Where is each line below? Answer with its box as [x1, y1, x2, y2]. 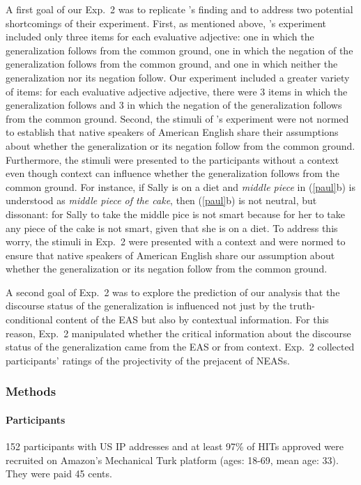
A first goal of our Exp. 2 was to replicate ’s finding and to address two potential [6, 2, 353, 16]
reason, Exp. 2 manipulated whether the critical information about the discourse [6, 325, 351, 340]
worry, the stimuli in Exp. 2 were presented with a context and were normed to [6, 234, 346, 249]
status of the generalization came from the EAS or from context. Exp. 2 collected [6, 339, 355, 354]
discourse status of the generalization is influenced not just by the [6, 298, 286, 313]
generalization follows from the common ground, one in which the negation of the [6, 43, 353, 57]
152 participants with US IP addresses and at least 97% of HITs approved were [6, 439, 344, 454]
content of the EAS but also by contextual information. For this [56, 312, 329, 327]
